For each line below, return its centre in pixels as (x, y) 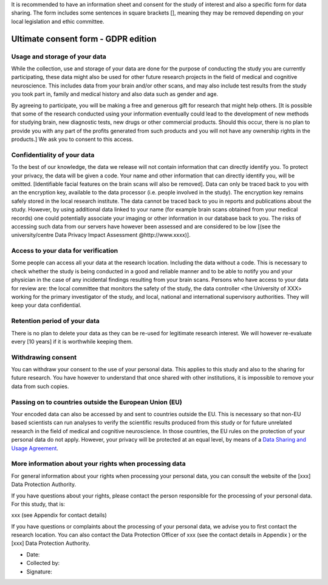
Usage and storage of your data (59, 56)
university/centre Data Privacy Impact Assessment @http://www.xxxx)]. (101, 235)
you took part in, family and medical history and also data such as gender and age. (115, 94)
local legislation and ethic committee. (58, 21)
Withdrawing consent (44, 357)
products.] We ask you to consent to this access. (72, 139)
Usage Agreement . (35, 448)
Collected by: (43, 563)
